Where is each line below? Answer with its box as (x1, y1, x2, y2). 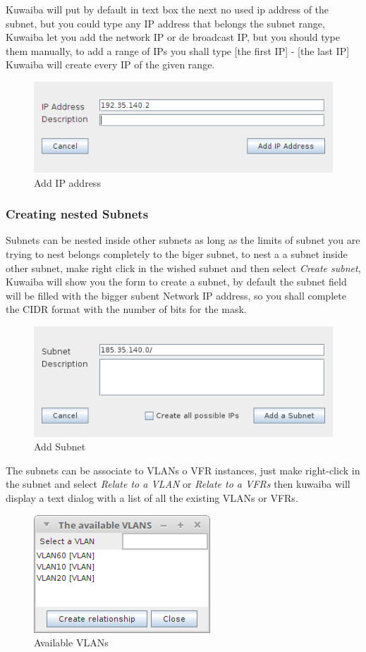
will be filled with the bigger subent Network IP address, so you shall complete (6, 288, 346, 302)
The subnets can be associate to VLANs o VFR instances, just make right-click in (6, 462, 360, 477)
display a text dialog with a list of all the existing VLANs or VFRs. (6, 491, 298, 505)
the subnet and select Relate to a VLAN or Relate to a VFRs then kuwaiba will (6, 476, 350, 491)
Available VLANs (34, 635, 109, 650)
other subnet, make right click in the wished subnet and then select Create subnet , (6, 260, 361, 275)
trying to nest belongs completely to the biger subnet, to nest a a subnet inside (6, 247, 348, 261)
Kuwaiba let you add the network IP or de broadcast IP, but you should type (6, 30, 340, 44)
